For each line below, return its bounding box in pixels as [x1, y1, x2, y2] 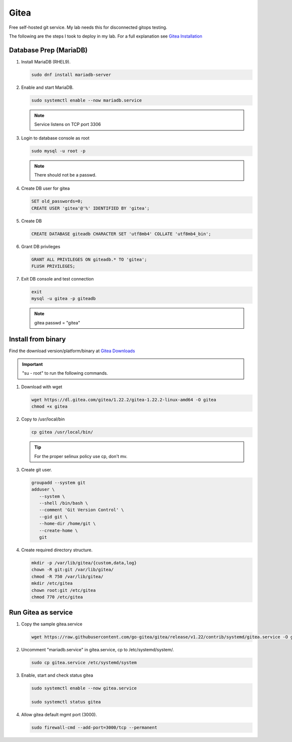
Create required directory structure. [21, 547, 93, 553]
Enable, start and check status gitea [21, 672, 93, 678]
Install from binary [9, 335, 66, 343]
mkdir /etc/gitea [31, 581, 73, 586]
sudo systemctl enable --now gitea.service [31, 685, 137, 691]
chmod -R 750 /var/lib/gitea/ [31, 574, 104, 579]
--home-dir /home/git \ [39, 521, 96, 526]
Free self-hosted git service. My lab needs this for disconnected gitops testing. [9, 24, 167, 30]
